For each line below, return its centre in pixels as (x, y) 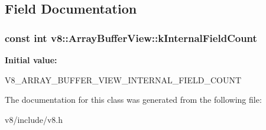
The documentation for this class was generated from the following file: (133, 100)
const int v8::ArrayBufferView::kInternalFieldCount (131, 38)
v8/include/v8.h (34, 119)
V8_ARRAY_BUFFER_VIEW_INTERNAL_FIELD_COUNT (123, 79)
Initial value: (31, 60)
